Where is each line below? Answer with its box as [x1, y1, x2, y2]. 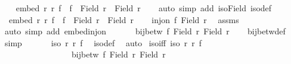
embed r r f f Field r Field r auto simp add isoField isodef [16, 2, 272, 14]
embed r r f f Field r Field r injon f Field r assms [8, 13, 239, 25]
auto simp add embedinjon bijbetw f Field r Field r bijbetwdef [4, 25, 286, 37]
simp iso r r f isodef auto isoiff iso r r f [4, 36, 202, 49]
